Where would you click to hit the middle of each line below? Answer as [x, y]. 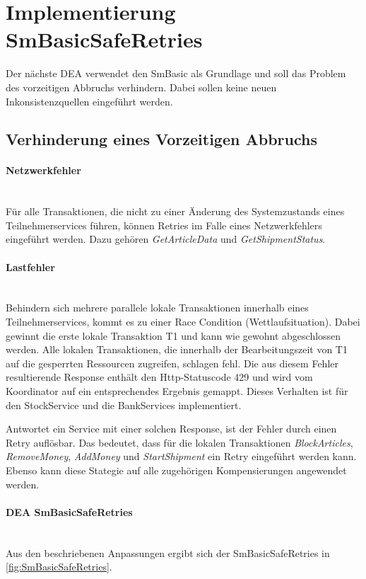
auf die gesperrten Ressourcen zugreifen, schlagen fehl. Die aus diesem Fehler [172, 363]
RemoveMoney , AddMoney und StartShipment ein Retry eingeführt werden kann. [181, 456]
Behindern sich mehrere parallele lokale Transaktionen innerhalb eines [157, 308]
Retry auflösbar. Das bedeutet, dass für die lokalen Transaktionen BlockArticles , [179, 442]
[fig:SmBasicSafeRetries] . [59, 567]
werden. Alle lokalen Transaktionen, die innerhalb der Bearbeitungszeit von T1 [177, 349]
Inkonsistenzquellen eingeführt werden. [89, 101]
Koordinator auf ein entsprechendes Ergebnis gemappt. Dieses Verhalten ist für [177, 391]
